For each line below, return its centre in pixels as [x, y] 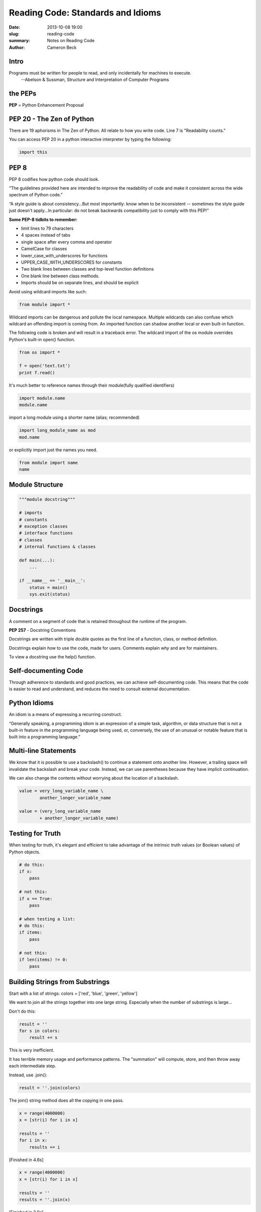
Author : [17, 47]
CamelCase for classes [44, 249]
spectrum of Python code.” [36, 195]
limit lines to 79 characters [47, 228]
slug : [14, 33]
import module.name [42, 398]
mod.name [29, 437]
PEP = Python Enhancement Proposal [46, 105]
